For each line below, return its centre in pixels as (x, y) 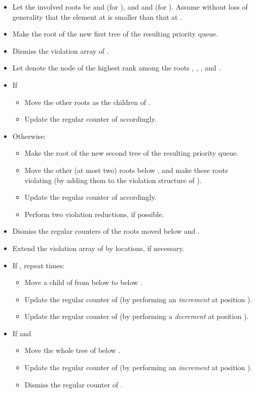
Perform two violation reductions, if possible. (94, 214)
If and (22, 333)
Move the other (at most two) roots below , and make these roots (126, 170)
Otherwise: (29, 136)
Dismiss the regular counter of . (74, 384)
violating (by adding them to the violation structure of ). (113, 180)
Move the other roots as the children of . (87, 102)
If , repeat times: (39, 265)
